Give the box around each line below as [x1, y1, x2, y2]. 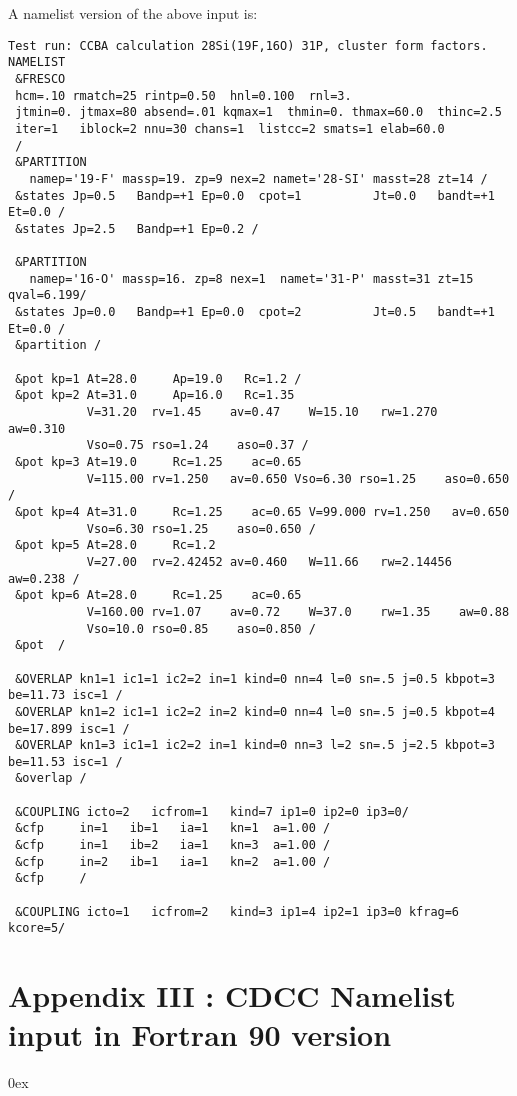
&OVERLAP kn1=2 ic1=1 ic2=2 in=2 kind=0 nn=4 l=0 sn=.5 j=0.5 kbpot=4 [15, 704, 495, 719]
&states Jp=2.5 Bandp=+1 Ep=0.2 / [15, 221, 259, 236]
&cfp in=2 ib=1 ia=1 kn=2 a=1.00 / [15, 854, 331, 869]
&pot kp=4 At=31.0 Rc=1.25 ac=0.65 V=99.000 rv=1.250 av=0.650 [15, 504, 510, 519]
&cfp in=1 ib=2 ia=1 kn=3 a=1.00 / [15, 838, 331, 853]
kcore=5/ [8, 921, 66, 936]
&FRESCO [15, 71, 66, 86]
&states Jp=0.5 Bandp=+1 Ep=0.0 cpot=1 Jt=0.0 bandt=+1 [15, 188, 495, 203]
